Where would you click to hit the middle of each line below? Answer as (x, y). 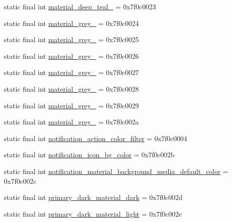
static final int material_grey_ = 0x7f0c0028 (71, 88)
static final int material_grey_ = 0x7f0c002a (71, 122)
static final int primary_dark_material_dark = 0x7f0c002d (93, 197)
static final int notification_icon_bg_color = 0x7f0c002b (89, 155)
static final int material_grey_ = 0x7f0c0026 (71, 56)
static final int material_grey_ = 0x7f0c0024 (71, 23)
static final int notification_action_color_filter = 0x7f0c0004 (96, 138)
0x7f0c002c (20, 181)
